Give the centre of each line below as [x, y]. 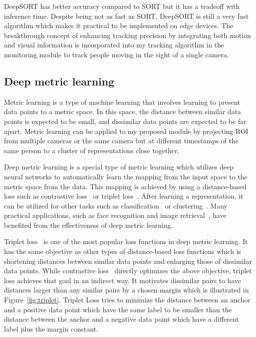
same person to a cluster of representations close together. [92, 150]
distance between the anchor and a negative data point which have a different [122, 319]
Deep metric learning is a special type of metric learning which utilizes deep [119, 167]
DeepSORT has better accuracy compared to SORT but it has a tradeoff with [122, 6]
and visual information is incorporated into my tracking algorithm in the [114, 45]
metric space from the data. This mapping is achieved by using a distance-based [125, 186]
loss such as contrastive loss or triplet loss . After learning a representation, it [124, 196]
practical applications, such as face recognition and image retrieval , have [115, 215]
